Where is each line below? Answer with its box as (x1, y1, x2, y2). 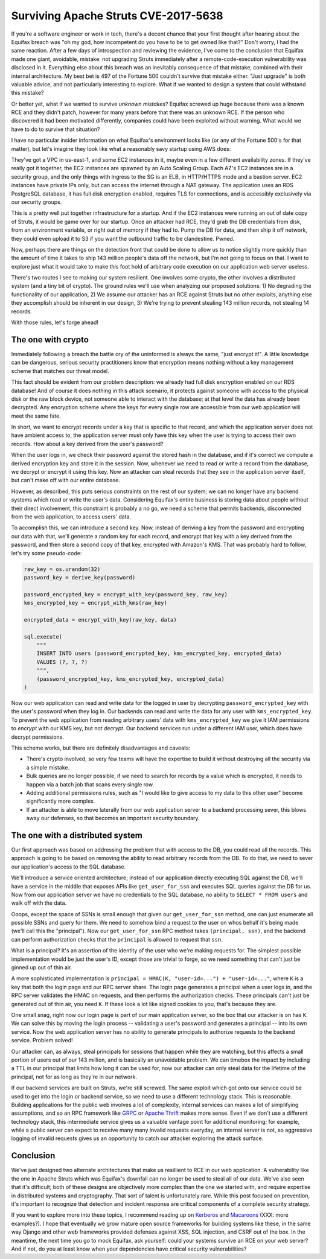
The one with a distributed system (11, 830, 143, 840)
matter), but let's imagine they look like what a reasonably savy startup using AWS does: (11, 145, 231, 152)
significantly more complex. (26, 797, 95, 805)
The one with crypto (11, 334, 89, 345)
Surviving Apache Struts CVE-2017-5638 (11, 9, 223, 22)
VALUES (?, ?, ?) (36, 658, 88, 665)
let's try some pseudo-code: (11, 549, 82, 556)
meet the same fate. (11, 412, 62, 419)
